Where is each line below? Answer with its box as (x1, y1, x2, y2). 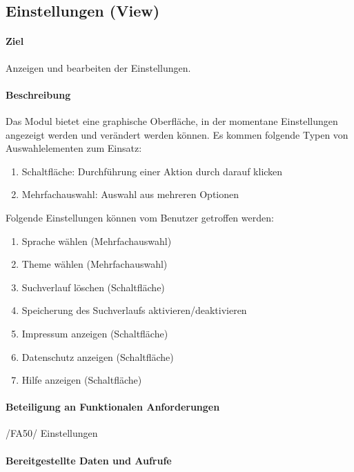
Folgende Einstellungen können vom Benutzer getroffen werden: (6, 210, 274, 224)
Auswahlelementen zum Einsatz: (6, 141, 142, 155)
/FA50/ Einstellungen (6, 426, 98, 440)
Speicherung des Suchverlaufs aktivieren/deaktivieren (21, 303, 247, 317)
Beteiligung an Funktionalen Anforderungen (6, 400, 220, 414)
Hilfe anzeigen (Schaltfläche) (21, 373, 142, 387)
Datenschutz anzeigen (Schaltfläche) (21, 349, 174, 364)
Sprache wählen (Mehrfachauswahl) (21, 233, 172, 248)
